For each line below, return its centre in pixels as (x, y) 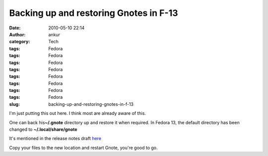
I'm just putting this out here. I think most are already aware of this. (78, 113)
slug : (14, 104)
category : (20, 42)
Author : (17, 34)
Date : (15, 28)
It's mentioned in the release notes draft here (55, 139)
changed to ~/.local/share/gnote (43, 130)
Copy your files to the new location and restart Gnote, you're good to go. (84, 148)
